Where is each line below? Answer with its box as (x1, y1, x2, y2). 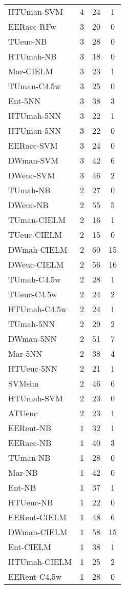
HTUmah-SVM (8, 392, 63, 404)
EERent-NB (8, 422, 52, 434)
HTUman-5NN (8, 125, 61, 136)
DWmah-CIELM (8, 243, 68, 255)
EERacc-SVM (8, 139, 58, 151)
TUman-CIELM (8, 214, 66, 226)
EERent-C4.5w (8, 571, 62, 582)
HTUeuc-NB (8, 496, 53, 508)
